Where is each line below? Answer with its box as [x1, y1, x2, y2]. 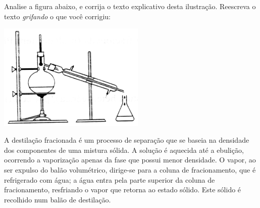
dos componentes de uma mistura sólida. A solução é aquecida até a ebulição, [4, 144, 244, 155]
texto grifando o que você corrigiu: [4, 11, 111, 21]
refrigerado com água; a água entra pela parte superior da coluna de [4, 174, 215, 185]
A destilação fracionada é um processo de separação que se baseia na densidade [4, 135, 249, 145]
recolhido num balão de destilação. [4, 194, 111, 204]
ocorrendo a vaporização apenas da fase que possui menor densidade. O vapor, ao [4, 154, 256, 165]
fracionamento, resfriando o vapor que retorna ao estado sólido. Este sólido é [4, 184, 241, 195]
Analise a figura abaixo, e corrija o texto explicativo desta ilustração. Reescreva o [4, 1, 256, 11]
